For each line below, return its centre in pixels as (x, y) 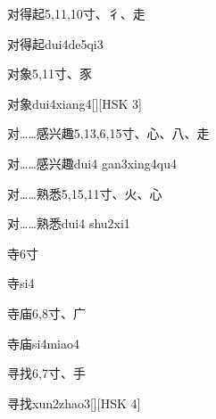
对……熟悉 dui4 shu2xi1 (69, 223)
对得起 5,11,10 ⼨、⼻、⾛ (76, 13)
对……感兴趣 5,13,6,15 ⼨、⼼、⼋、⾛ (108, 133)
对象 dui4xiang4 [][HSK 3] (75, 103)
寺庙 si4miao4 (43, 343)
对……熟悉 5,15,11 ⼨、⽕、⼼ (85, 193)
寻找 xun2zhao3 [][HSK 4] (74, 403)
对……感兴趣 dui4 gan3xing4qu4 (92, 163)
